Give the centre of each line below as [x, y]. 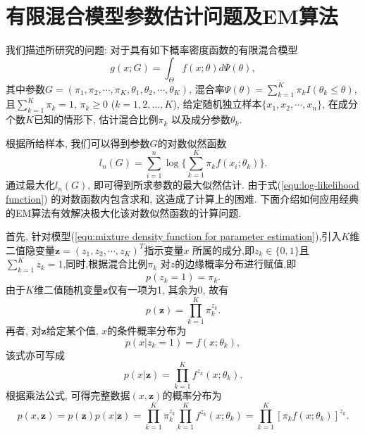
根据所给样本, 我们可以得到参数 [78, 143]
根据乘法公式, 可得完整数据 [68, 395]
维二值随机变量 [68, 290]
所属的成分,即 [223, 250]
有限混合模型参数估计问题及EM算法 [172, 16]
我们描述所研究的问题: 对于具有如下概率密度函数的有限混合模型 [152, 50]
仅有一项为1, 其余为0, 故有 [168, 290]
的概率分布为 [192, 395]
